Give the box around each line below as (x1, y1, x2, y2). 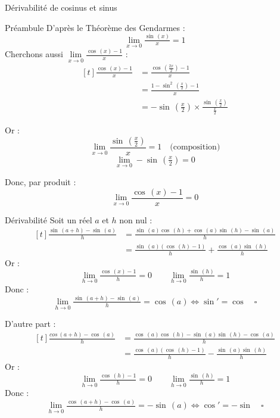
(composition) (170, 143, 220, 152)
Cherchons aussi (5, 48, 63, 60)
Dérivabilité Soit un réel (5, 213, 92, 226)
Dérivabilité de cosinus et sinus (5, 1, 117, 13)
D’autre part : (5, 317, 56, 330)
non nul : (119, 213, 153, 226)
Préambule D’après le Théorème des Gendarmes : (5, 21, 185, 33)
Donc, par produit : (5, 176, 76, 188)
